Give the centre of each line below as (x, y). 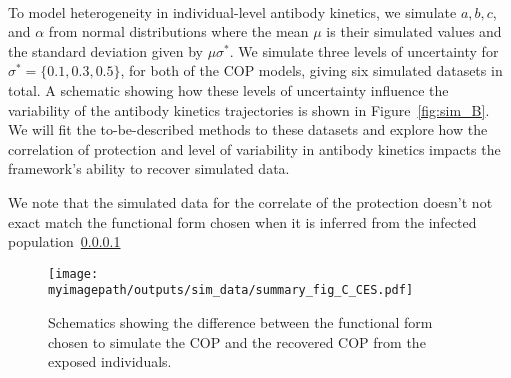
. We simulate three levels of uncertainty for (364, 50)
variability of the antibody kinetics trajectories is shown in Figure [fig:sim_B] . (249, 109)
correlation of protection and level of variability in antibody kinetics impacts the (254, 148)
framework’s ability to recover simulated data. (149, 168)
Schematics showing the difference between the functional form (240, 322)
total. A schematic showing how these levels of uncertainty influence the (228, 89)
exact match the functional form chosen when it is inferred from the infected (242, 221)
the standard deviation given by (105, 50)
